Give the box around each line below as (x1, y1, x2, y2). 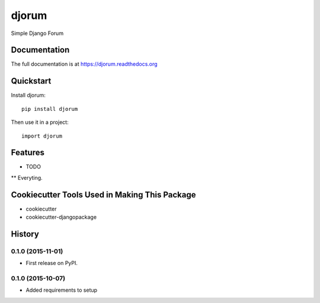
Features (11, 148, 44, 158)
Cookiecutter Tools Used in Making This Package (11, 190, 196, 200)
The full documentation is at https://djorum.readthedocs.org (11, 60, 158, 68)
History (11, 229, 40, 239)
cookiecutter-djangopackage (25, 213, 97, 221)
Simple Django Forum (11, 30, 64, 37)
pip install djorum (21, 106, 78, 112)
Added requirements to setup (25, 286, 98, 294)
